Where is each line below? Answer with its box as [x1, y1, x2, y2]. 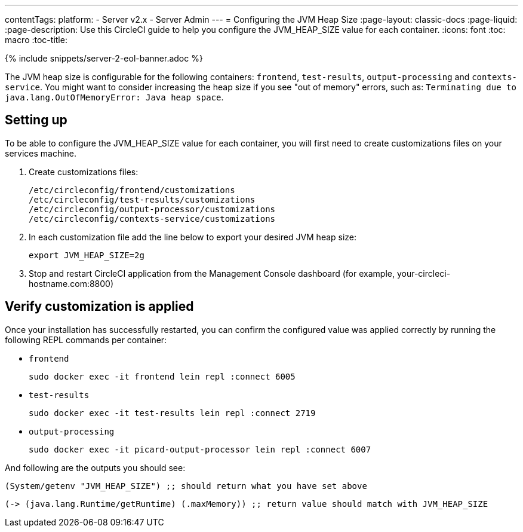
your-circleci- [396, 268, 451, 279]
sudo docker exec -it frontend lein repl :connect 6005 [29, 371, 296, 381]
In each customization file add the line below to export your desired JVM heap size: [29, 231, 357, 242]
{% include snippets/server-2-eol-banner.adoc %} [5, 53, 203, 63]
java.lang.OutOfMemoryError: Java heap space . [5, 92, 224, 102]
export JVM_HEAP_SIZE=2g [29, 250, 144, 260]
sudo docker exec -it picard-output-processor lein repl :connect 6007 [29, 444, 371, 454]
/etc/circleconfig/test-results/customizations [29, 194, 256, 204]
